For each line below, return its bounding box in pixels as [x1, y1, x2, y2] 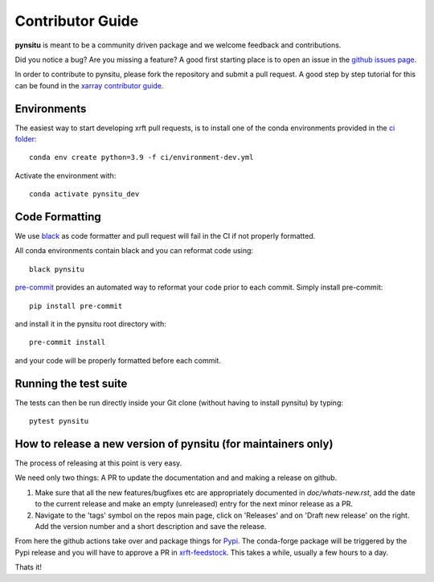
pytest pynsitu [29, 416, 89, 426]
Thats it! [14, 563, 42, 572]
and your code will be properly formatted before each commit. [14, 355, 221, 365]
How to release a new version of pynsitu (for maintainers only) [14, 436, 334, 450]
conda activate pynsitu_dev [29, 190, 140, 199]
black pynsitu [29, 264, 84, 273]
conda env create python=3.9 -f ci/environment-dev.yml [29, 153, 254, 162]
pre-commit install [29, 338, 106, 347]
